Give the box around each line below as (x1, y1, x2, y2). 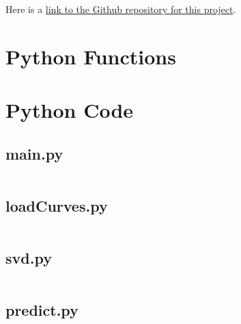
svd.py (5, 247, 52, 269)
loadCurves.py (5, 195, 108, 216)
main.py (5, 142, 63, 164)
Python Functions (5, 42, 176, 70)
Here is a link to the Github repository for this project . (5, 2, 236, 16)
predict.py (5, 299, 79, 321)
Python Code (5, 96, 134, 124)
